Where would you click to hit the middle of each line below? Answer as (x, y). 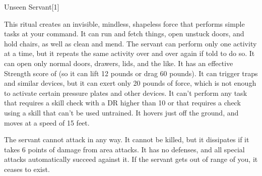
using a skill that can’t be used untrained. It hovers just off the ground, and (121, 112)
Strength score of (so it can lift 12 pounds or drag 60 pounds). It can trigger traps (131, 73)
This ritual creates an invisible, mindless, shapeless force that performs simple (124, 23)
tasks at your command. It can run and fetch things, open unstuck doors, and (124, 34)
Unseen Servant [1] (32, 7)
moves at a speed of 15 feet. (47, 122)
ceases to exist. (27, 169)
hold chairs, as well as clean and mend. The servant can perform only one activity (130, 43)
